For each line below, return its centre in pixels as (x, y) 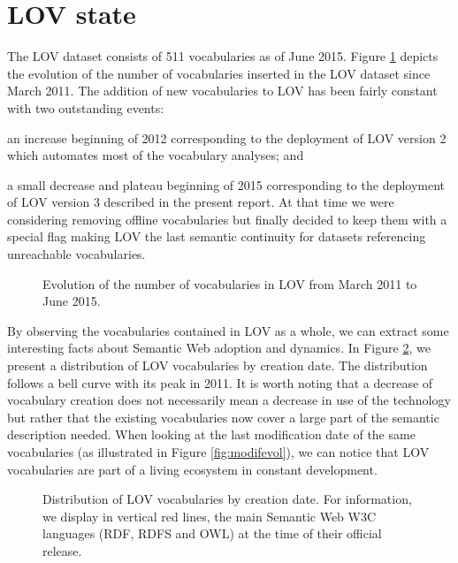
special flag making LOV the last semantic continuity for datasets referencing (217, 236)
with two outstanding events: (86, 107)
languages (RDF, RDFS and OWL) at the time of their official (212, 533)
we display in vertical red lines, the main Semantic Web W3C (210, 516)
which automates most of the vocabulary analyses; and (156, 155)
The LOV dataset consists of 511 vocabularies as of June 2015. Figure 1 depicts (223, 56)
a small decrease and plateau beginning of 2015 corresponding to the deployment (226, 184)
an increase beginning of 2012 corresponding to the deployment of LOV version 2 (227, 137)
